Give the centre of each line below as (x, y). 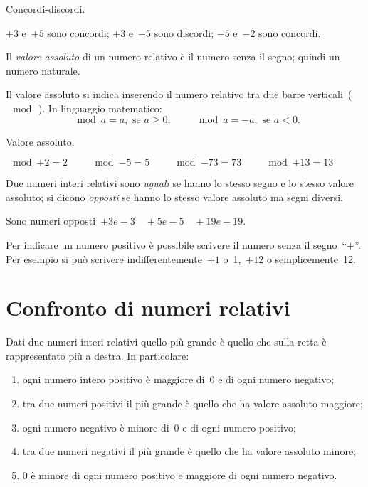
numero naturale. (43, 70)
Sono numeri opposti (51, 221)
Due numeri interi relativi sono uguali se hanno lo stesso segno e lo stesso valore (180, 183)
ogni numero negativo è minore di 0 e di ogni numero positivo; (159, 427)
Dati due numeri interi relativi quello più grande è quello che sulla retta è (166, 342)
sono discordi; (184, 32)
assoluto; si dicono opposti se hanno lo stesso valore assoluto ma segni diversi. (174, 197)
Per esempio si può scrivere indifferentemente (104, 258)
